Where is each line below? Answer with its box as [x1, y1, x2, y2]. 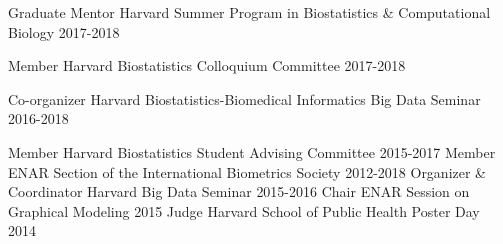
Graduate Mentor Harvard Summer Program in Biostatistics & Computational [8, 2, 491, 22]
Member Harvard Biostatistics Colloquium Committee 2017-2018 [8, 55, 406, 76]
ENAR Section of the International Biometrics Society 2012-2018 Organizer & [8, 161, 487, 182]
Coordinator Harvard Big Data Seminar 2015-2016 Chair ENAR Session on [8, 181, 470, 202]
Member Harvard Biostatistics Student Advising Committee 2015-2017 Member [8, 141, 496, 162]
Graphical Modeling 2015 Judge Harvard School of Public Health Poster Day [8, 200, 480, 221]
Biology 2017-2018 [8, 21, 120, 42]
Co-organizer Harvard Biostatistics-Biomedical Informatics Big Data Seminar [8, 88, 481, 109]
